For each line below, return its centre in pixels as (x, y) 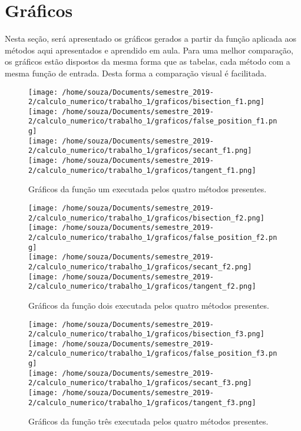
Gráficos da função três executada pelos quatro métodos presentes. (148, 421)
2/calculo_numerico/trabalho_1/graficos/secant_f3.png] (140, 383)
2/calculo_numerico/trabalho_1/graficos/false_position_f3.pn (153, 354)
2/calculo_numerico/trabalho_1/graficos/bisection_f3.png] (146, 334)
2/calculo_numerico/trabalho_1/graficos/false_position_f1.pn (153, 121)
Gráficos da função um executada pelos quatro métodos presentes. (148, 189)
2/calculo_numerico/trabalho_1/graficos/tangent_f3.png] (142, 402)
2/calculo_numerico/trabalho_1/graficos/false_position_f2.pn (153, 237)
